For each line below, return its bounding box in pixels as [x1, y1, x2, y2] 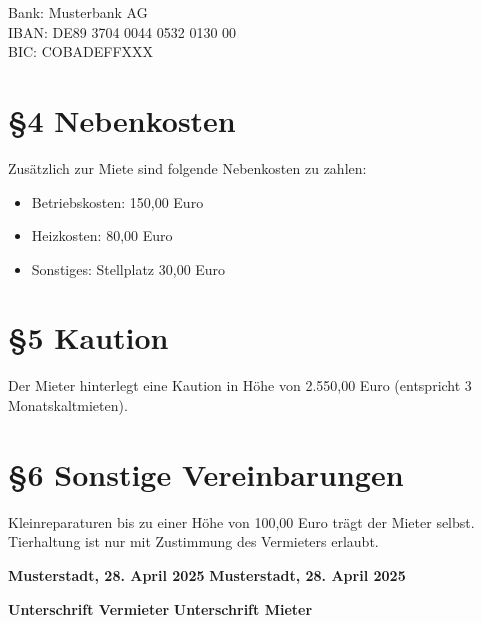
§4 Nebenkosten [8, 99, 236, 140]
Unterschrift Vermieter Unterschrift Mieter [8, 598, 313, 619]
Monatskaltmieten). [8, 395, 128, 415]
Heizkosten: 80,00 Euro [31, 225, 173, 246]
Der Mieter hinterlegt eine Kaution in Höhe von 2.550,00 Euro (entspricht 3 [8, 375, 472, 396]
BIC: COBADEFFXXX [8, 41, 154, 62]
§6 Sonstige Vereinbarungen [8, 453, 404, 494]
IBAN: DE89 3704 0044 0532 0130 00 [8, 21, 237, 42]
